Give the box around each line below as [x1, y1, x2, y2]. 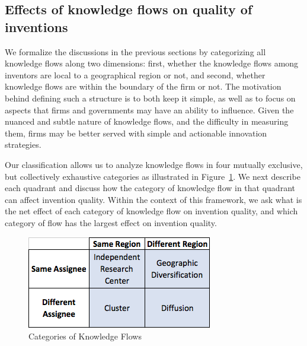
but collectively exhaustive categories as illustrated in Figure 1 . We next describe [5, 170, 300, 182]
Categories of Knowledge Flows [28, 330, 142, 342]
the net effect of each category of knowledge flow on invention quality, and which [5, 205, 298, 217]
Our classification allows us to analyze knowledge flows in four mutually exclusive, [5, 158, 303, 170]
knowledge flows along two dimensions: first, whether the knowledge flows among [5, 57, 299, 69]
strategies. [5, 138, 41, 151]
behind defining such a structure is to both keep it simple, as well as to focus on [5, 91, 296, 104]
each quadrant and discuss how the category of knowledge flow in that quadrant [5, 182, 295, 194]
